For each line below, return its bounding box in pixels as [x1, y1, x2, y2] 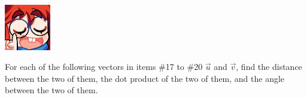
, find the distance [236, 60, 302, 73]
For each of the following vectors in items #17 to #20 [5, 60, 203, 73]
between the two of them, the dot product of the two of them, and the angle [5, 72, 285, 84]
